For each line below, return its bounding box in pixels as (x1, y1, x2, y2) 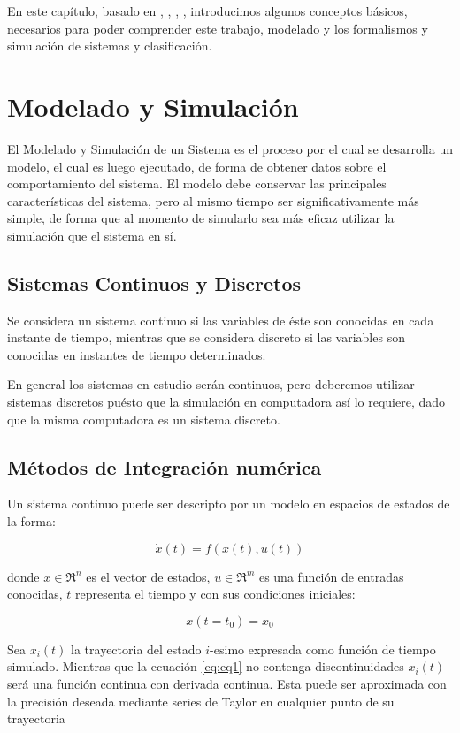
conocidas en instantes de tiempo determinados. (7, 345, 266, 363)
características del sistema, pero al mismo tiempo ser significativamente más (7, 191, 419, 210)
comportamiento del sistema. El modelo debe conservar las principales (7, 174, 387, 193)
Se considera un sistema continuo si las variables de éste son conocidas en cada (7, 310, 434, 329)
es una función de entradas (258, 567, 404, 585)
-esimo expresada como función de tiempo (210, 639, 436, 658)
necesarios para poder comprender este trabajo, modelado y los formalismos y (7, 19, 428, 37)
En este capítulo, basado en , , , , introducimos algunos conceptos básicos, (7, 2, 408, 19)
